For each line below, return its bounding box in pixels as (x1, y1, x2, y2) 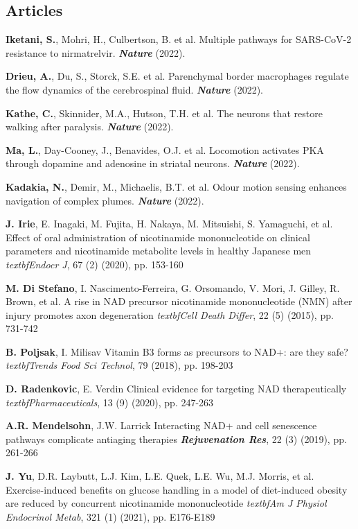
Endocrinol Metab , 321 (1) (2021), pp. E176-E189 (6, 509, 215, 523)
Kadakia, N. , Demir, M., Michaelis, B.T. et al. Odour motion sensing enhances (6, 179, 347, 193)
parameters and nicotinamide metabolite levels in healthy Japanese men (6, 243, 312, 258)
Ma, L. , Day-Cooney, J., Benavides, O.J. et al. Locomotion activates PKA (6, 142, 324, 157)
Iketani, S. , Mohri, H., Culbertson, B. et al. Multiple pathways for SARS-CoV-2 (6, 32, 352, 46)
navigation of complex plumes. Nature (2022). (6, 193, 204, 207)
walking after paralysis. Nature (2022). (6, 119, 174, 134)
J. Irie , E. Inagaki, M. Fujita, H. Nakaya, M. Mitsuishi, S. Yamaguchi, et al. (6, 216, 333, 231)
